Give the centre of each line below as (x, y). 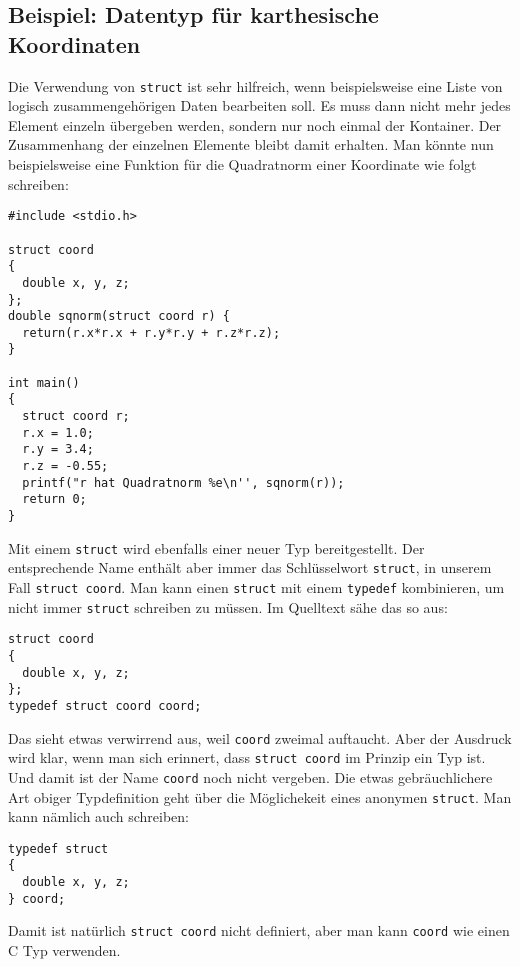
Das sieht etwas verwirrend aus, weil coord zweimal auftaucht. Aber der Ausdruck (260, 737)
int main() (44, 382)
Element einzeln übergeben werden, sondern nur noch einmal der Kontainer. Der (255, 124)
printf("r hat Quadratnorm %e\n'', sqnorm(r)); (183, 482)
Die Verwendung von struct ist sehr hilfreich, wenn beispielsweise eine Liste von (255, 85)
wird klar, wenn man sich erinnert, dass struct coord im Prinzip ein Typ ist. (247, 757)
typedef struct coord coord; (105, 705)
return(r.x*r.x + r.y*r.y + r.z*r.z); (151, 332)
